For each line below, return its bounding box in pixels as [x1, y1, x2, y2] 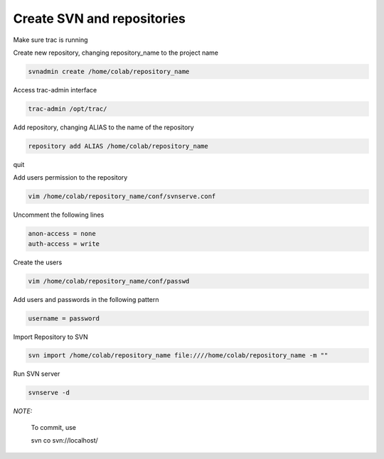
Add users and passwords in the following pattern [13, 295, 159, 303]
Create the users [13, 258, 63, 266]
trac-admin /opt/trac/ [28, 104, 107, 113]
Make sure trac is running [13, 36, 88, 44]
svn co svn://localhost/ [31, 436, 99, 445]
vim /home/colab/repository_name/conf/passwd [28, 277, 190, 285]
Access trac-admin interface [13, 85, 97, 94]
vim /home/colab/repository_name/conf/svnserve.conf [28, 193, 216, 200]
